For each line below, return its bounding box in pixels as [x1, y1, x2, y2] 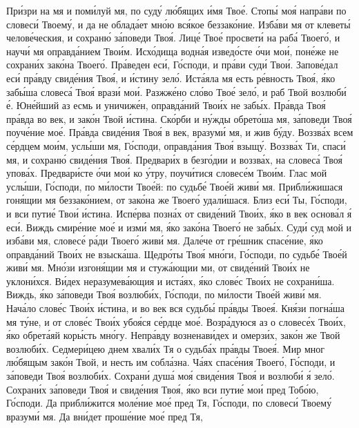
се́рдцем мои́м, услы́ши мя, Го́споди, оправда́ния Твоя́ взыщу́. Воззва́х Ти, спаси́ [6, 138, 346, 153]
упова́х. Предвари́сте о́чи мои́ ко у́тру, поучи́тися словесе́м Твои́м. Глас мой [6, 166, 327, 180]
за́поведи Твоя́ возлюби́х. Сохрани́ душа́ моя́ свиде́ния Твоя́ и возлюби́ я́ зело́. [6, 369, 335, 383]
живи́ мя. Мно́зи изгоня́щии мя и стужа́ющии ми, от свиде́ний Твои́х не [6, 260, 310, 275]
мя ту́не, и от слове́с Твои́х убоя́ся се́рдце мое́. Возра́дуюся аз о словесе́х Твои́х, [6, 314, 346, 329]
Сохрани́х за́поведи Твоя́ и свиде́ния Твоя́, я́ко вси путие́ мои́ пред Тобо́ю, [6, 382, 319, 396]
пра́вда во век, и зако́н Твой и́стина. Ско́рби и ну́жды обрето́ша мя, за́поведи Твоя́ [6, 111, 352, 126]
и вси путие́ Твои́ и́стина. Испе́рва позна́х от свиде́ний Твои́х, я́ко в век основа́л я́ [6, 206, 352, 220]
